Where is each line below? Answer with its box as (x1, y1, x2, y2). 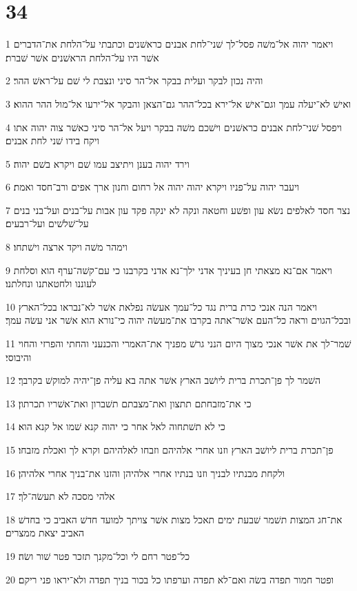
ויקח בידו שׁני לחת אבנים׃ (6, 133, 100, 148)
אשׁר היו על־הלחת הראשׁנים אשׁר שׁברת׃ (6, 50, 159, 64)
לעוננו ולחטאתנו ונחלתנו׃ (6, 276, 96, 291)
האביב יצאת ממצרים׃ (6, 525, 85, 540)
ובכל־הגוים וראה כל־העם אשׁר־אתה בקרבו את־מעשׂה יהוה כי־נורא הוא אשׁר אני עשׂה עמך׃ (6, 313, 351, 327)
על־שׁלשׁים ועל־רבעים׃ (6, 216, 89, 231)
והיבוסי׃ (6, 349, 32, 364)
